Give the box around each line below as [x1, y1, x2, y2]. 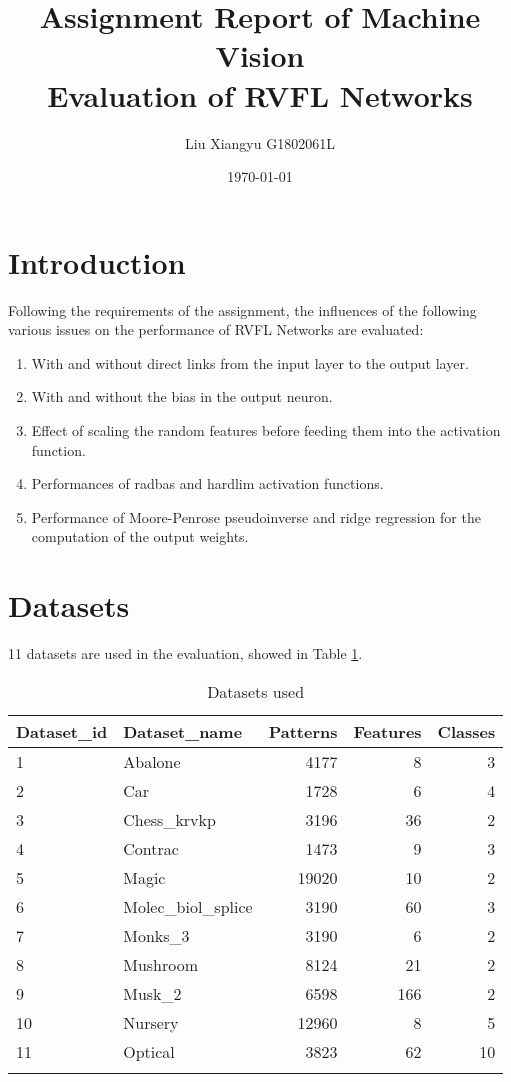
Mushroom [123, 952, 199, 976]
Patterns [268, 719, 338, 743]
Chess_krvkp [123, 807, 216, 831]
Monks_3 [123, 923, 190, 947]
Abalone [123, 749, 181, 773]
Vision [215, 35, 305, 76]
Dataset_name [123, 719, 243, 743]
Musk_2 [123, 981, 182, 1005]
